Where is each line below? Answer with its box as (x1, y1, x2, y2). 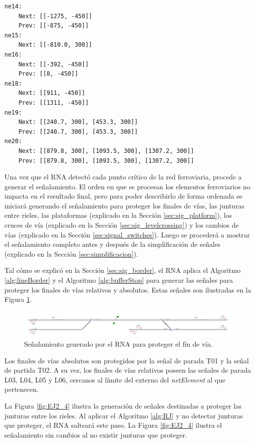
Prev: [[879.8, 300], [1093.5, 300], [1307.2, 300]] (18, 157, 194, 164)
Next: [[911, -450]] (18, 89, 85, 97)
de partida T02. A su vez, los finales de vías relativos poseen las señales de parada (4, 365, 251, 375)
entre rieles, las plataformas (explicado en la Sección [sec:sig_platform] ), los (4, 210, 232, 220)
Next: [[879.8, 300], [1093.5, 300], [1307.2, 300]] (18, 147, 194, 154)
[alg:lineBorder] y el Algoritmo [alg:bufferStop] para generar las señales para (4, 275, 233, 285)
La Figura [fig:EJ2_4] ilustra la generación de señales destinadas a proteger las (4, 401, 242, 411)
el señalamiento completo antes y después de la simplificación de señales (4, 239, 221, 249)
